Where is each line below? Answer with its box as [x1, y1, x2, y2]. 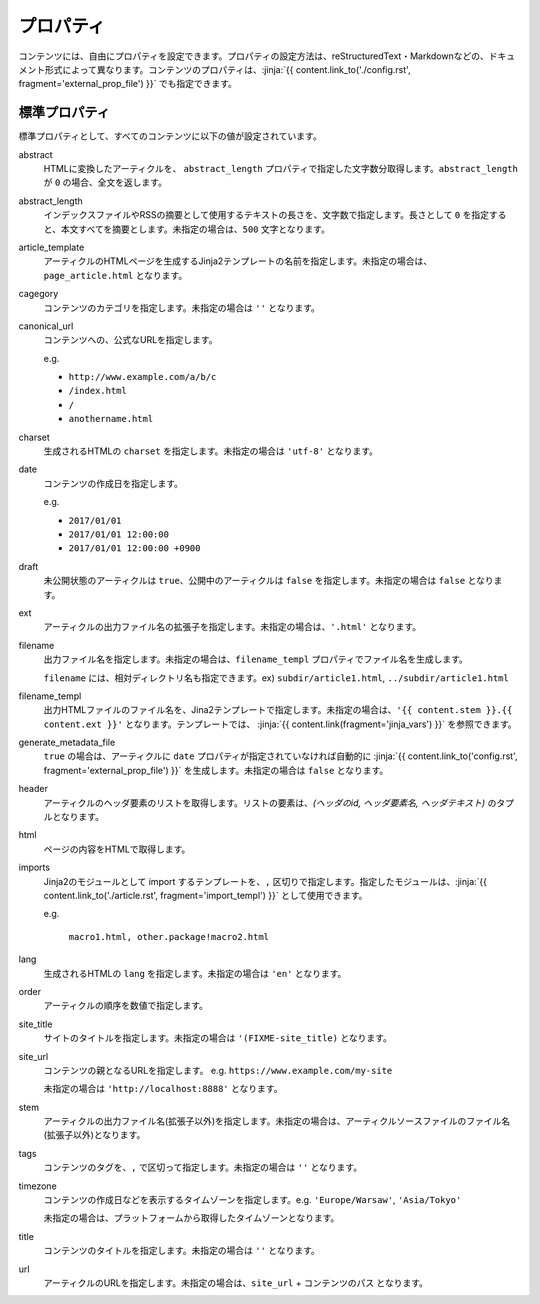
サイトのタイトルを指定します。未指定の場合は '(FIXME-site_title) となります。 [43, 1032, 392, 1044]
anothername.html [68, 413, 154, 425]
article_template [18, 241, 85, 253]
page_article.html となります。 [43, 269, 188, 281]
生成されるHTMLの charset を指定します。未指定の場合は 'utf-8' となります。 [43, 445, 379, 457]
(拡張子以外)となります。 [43, 1129, 146, 1141]
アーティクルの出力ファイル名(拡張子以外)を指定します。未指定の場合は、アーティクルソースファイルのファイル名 [43, 1115, 510, 1127]
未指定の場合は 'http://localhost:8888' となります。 [43, 1083, 283, 1095]
